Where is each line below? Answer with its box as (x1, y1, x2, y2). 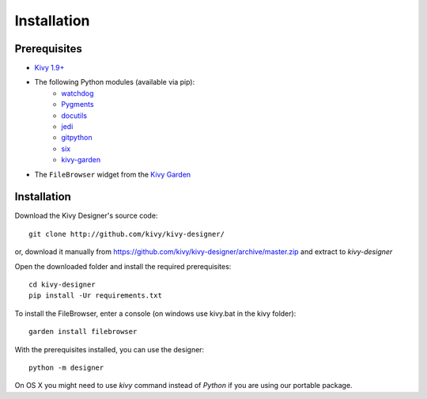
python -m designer (28, 363, 104, 372)
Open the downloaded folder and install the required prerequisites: (14, 261, 232, 271)
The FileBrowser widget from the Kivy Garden (34, 169, 191, 179)
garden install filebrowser (28, 327, 138, 336)
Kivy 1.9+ (34, 63, 65, 73)
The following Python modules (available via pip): (34, 78, 195, 87)
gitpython (61, 133, 93, 142)
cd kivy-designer (28, 280, 96, 289)
